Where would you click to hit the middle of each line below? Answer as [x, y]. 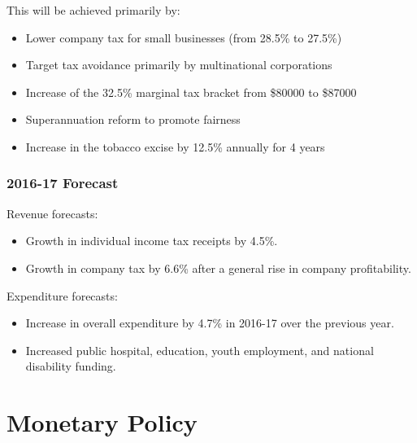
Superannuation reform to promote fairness [133, 119]
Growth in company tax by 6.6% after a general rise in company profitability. [218, 268]
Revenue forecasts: [52, 213]
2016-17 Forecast [63, 183]
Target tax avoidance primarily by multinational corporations [179, 65]
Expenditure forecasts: [62, 295]
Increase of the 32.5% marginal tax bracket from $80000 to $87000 [191, 92]
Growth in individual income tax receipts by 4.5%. [152, 241]
